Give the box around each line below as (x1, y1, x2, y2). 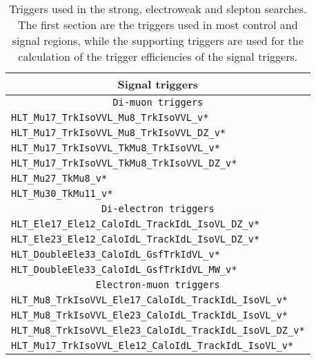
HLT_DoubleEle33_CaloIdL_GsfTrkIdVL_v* (11, 249, 220, 260)
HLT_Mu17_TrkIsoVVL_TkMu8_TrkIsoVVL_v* (11, 142, 220, 153)
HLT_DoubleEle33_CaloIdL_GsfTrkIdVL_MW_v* (11, 264, 237, 275)
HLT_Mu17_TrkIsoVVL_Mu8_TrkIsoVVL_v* (11, 112, 209, 123)
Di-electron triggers (101, 203, 215, 214)
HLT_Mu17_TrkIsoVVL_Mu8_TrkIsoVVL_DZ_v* (11, 127, 226, 138)
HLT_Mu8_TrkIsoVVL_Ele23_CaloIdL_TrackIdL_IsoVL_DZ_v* (11, 325, 305, 336)
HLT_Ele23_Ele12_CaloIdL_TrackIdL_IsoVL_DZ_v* (11, 234, 260, 245)
